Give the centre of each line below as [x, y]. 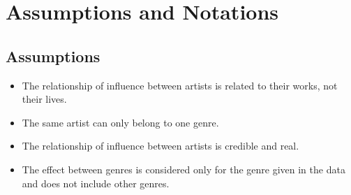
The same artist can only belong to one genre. [120, 122]
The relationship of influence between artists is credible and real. [160, 146]
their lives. [44, 99]
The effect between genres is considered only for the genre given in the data [184, 169]
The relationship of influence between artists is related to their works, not [180, 85]
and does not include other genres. [96, 183]
